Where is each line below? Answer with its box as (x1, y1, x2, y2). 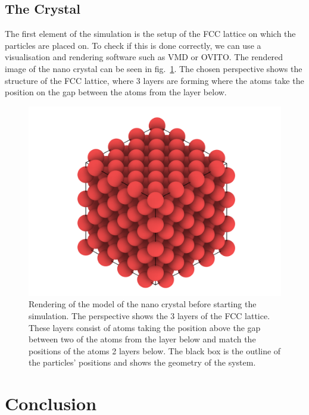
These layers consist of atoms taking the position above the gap (29, 321, 261, 333)
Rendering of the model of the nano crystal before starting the (29, 298, 257, 310)
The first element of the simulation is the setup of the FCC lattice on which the (5, 27, 296, 40)
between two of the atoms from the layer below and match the (29, 333, 256, 345)
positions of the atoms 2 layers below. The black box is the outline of (29, 344, 281, 357)
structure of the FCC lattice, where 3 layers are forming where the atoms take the (5, 74, 304, 86)
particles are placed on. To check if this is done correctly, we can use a (5, 39, 261, 51)
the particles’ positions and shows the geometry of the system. (29, 356, 256, 369)
